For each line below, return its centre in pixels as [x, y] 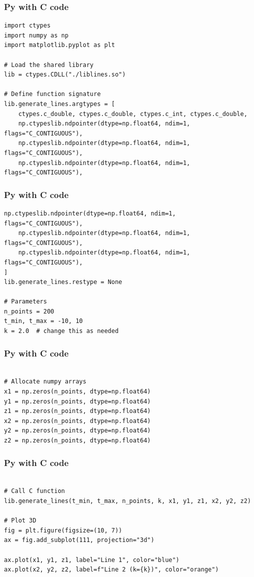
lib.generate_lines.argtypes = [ [59, 104]
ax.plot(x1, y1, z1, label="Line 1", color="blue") [92, 560]
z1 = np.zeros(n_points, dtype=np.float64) [77, 411]
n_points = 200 [29, 311]
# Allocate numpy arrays [45, 382]
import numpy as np [36, 35]
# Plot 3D [20, 521]
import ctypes [27, 26]
